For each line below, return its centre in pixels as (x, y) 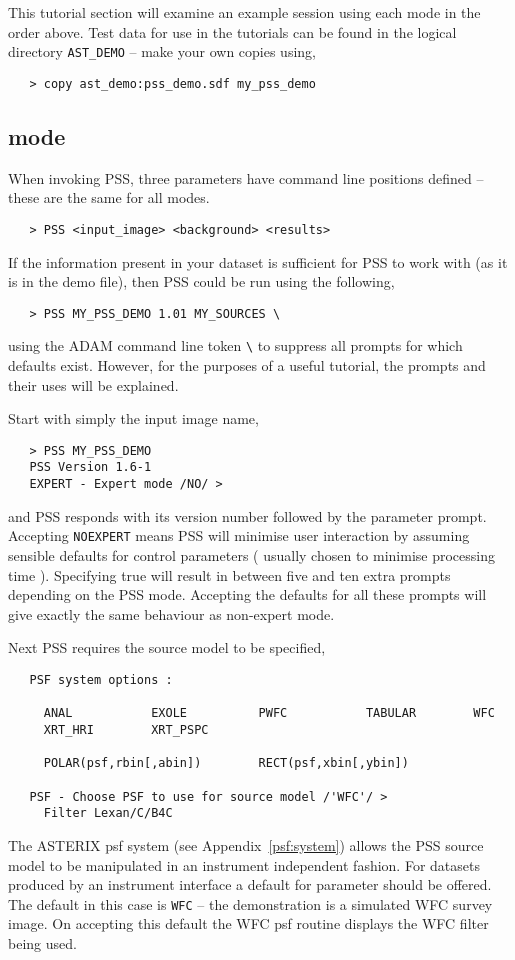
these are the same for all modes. (109, 197)
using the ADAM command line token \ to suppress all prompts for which (235, 345)
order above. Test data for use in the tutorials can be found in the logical (232, 31)
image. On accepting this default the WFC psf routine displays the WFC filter (248, 923)
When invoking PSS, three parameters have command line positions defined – (246, 177)
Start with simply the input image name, (133, 418)
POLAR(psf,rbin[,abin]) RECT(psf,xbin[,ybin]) (226, 763)
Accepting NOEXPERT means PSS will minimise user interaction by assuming (239, 535)
